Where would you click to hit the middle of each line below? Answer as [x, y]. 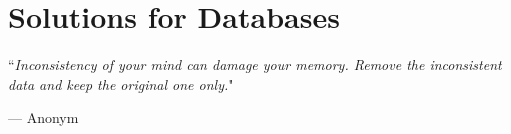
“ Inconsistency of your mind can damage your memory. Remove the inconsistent [255, 64]
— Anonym [43, 117]
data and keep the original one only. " [121, 83]
